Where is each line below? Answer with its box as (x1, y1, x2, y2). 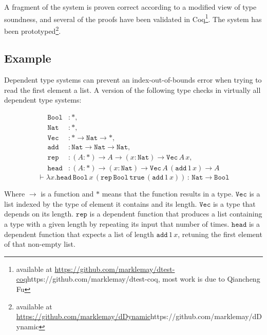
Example (4, 50, 51, 66)
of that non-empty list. (4, 239, 75, 249)
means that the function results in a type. (102, 188, 234, 199)
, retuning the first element (178, 228, 262, 239)
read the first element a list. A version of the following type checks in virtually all (4, 84, 261, 95)
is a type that (213, 198, 256, 209)
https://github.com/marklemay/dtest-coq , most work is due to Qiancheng (27, 273, 260, 284)
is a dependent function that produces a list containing (89, 208, 262, 219)
